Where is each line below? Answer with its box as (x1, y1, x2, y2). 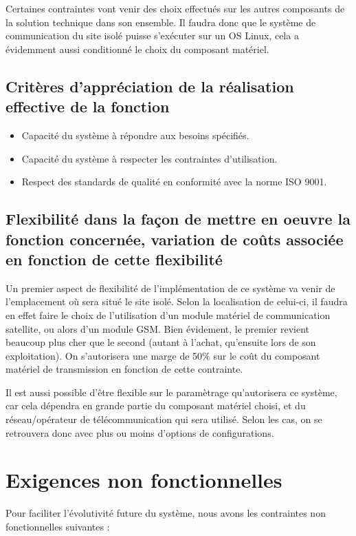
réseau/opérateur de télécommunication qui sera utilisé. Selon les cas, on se (5, 412, 322, 426)
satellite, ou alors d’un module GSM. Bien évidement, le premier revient (5, 321, 309, 336)
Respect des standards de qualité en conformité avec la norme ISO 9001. (21, 174, 327, 189)
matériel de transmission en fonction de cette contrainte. (5, 362, 243, 376)
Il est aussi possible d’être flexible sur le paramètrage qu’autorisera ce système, (5, 384, 337, 399)
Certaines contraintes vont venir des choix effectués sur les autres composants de (5, 1, 345, 15)
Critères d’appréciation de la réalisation (5, 75, 294, 96)
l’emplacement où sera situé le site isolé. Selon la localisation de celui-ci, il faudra (5, 294, 348, 309)
